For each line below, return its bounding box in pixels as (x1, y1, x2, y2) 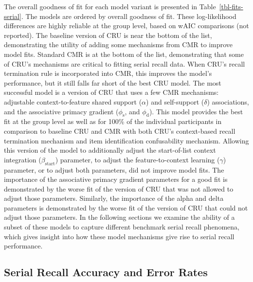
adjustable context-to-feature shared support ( (4, 96, 142, 106)
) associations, (207, 96, 249, 106)
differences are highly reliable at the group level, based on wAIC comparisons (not (4, 20, 249, 31)
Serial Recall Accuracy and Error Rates (4, 264, 208, 280)
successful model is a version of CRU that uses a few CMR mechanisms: (4, 87, 219, 97)
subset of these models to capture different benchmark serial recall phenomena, (4, 222, 239, 232)
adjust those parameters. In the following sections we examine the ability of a (4, 212, 235, 222)
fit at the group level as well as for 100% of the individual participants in (4, 116, 222, 126)
